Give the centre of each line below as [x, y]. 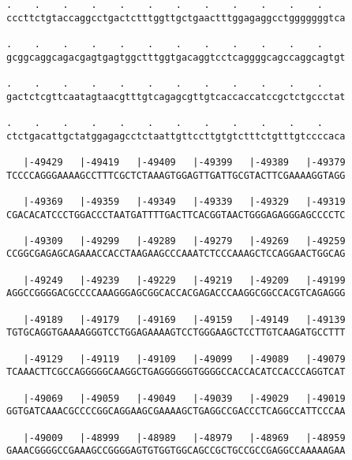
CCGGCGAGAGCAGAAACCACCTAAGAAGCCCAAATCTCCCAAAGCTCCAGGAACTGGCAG [176, 254]
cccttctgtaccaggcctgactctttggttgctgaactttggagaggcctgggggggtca [176, 18]
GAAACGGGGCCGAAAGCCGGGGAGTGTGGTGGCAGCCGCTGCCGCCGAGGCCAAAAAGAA [176, 451]
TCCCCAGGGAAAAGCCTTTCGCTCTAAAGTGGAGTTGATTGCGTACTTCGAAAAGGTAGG [176, 175]
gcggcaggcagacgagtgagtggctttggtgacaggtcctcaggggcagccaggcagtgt [176, 57]
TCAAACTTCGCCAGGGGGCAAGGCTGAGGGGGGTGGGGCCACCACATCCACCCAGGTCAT [176, 372]
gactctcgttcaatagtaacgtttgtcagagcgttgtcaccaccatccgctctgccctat [176, 96]
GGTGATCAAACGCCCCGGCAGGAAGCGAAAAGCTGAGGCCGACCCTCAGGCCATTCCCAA [176, 412]
